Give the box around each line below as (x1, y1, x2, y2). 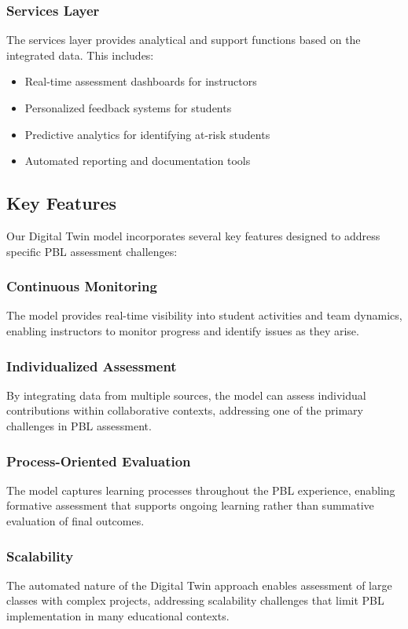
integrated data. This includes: (6, 46, 154, 63)
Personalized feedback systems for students (24, 100, 232, 115)
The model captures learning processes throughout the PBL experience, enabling (6, 481, 395, 498)
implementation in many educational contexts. (6, 607, 230, 624)
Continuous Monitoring (6, 276, 157, 296)
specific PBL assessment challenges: (6, 243, 178, 259)
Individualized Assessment (6, 356, 177, 375)
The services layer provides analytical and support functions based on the (6, 31, 361, 48)
